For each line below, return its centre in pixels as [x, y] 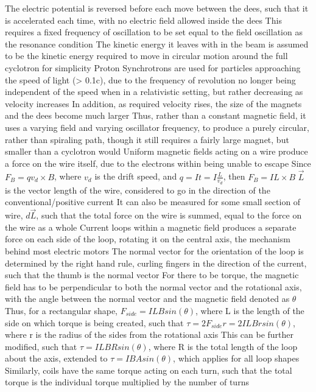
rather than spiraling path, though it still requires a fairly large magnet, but [147, 139]
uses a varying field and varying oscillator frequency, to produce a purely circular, [157, 127]
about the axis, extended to [56, 358]
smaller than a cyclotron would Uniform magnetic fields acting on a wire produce [156, 151]
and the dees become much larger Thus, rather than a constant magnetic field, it [156, 115]
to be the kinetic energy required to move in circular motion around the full [146, 56]
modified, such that [41, 346]
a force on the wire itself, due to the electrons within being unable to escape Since [158, 163]
